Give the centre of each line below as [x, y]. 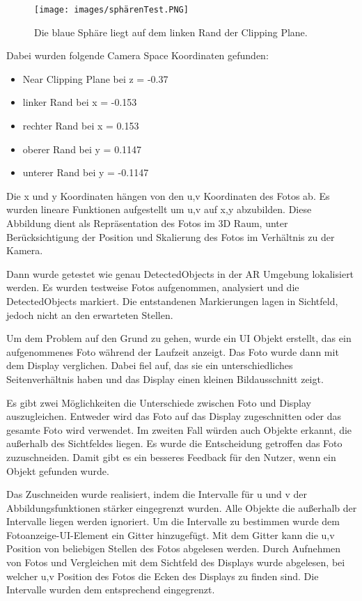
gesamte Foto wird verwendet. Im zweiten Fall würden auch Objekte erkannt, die [179, 429]
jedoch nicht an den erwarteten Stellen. [90, 314]
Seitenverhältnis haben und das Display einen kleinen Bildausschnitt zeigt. [165, 378]
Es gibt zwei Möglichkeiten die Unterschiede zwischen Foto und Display [159, 402]
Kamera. [25, 250]
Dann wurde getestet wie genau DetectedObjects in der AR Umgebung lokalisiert [180, 273]
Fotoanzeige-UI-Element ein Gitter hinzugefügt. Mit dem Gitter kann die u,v [171, 534]
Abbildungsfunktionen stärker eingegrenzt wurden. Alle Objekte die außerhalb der [182, 507]
